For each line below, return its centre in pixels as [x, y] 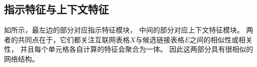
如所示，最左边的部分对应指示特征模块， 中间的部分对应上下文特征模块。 [124, 30]
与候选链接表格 [160, 39]
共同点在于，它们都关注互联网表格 [74, 39]
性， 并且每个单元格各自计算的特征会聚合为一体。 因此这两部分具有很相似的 [129, 49]
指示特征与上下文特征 [56, 9]
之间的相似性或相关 [221, 39]
